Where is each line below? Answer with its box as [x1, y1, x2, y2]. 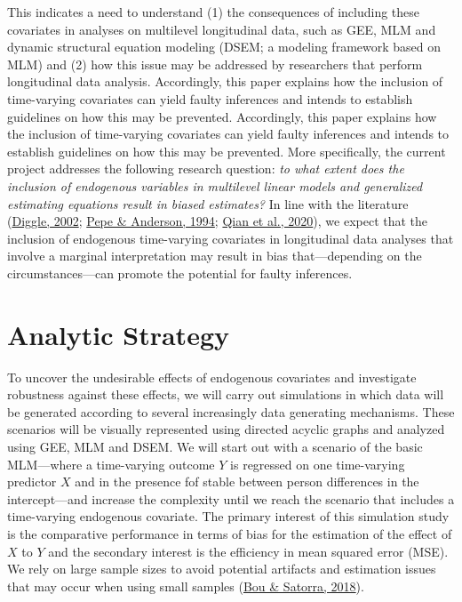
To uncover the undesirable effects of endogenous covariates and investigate [7, 367, 417, 386]
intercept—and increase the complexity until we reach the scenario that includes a [7, 489, 455, 508]
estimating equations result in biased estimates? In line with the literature [7, 194, 409, 213]
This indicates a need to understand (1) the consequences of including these [7, 3, 420, 20]
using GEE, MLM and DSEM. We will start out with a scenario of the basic [7, 437, 423, 455]
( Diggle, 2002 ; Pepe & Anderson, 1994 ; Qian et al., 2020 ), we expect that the [7, 212, 428, 230]
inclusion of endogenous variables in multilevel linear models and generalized [7, 176, 423, 195]
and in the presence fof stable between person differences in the [75, 472, 419, 491]
